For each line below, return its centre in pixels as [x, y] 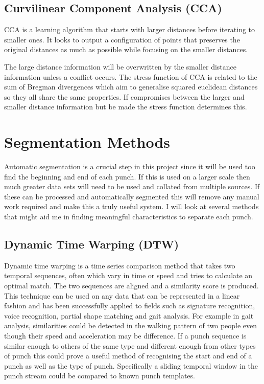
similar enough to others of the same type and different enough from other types [130, 345]
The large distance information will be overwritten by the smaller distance [121, 66]
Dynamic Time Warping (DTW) [92, 244]
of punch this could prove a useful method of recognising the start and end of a [128, 356]
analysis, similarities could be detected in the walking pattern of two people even [131, 325]
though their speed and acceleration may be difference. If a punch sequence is [125, 335]
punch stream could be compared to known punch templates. [100, 376]
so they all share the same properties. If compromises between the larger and [124, 96]
